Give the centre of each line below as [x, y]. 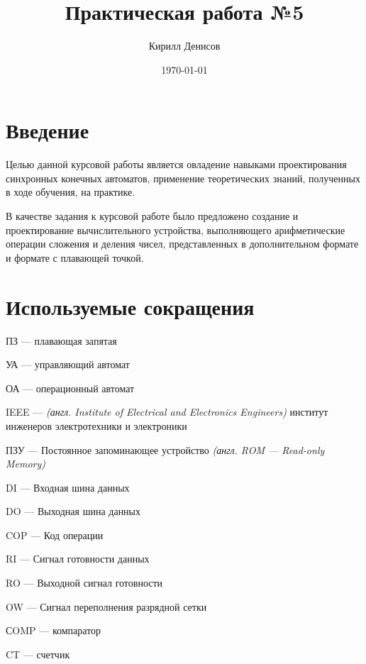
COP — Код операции [55, 535]
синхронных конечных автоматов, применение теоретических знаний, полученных [183, 178]
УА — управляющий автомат [68, 364]
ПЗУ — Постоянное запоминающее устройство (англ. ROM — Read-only [165, 449]
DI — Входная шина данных [68, 487]
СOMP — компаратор [54, 630]
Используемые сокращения [130, 306]
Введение [48, 130]
